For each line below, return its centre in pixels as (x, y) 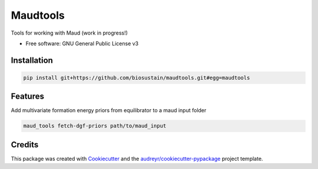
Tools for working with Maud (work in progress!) (69, 33)
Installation (32, 60)
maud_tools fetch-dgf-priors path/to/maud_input (95, 126)
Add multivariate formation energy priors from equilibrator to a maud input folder (109, 110)
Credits (25, 145)
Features (27, 97)
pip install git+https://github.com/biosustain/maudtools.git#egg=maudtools (137, 77)
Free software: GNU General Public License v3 (82, 43)
